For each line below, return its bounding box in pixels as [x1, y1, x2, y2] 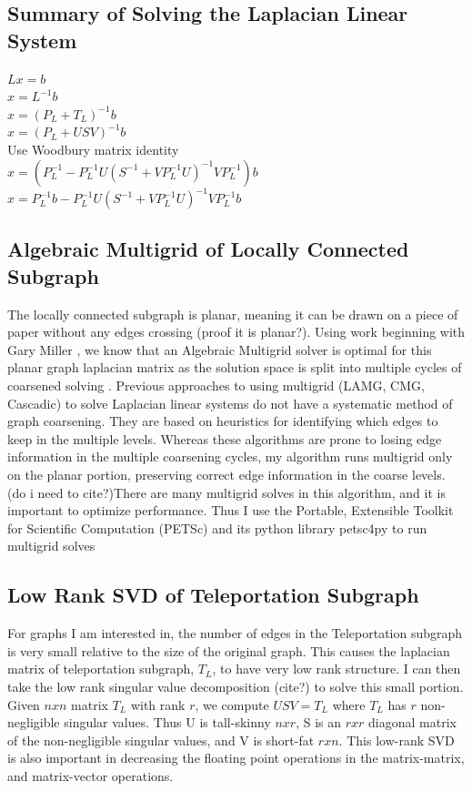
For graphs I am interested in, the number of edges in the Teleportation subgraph [7, 624, 463, 643]
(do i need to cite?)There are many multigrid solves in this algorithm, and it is [7, 482, 446, 502]
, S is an [296, 713, 342, 732]
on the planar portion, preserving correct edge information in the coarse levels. [7, 465, 446, 483]
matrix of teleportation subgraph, [7, 659, 195, 678]
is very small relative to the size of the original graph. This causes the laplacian [7, 641, 450, 660]
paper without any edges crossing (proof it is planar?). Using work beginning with [7, 322, 466, 341]
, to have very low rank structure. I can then [212, 659, 461, 678]
